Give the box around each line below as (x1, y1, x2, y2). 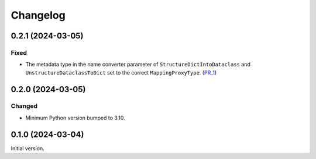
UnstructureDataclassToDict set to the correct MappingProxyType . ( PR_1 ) (25, 69, 217, 76)
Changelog (11, 9, 66, 22)
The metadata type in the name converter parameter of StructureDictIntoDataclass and (25, 61, 251, 68)
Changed (11, 102, 38, 110)
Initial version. (11, 144, 45, 151)
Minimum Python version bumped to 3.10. (25, 114, 125, 121)
